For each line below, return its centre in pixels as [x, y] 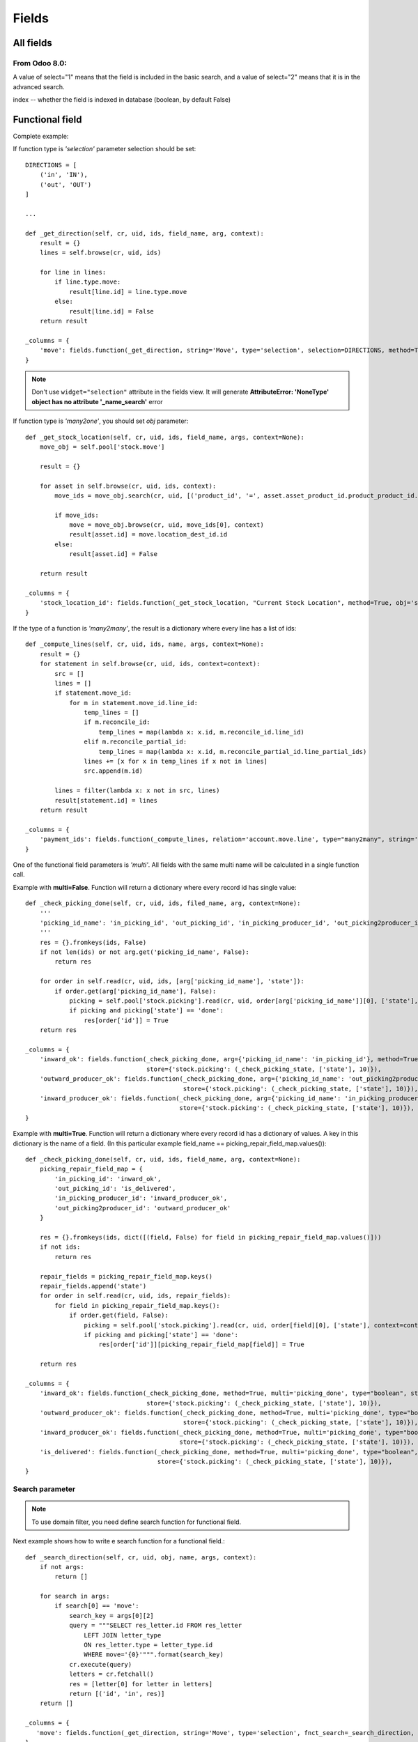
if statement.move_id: [93, 693]
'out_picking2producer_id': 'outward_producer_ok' [143, 1208]
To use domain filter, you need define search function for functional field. [137, 1522]
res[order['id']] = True [126, 1020]
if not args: [62, 1567]
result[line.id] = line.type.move [128, 292]
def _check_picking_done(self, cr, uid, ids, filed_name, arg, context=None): [163, 903]
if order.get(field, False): [119, 1316]
